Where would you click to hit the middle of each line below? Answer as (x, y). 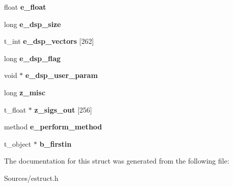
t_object (18, 143)
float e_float (25, 7)
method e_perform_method (53, 127)
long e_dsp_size (33, 24)
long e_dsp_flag (33, 58)
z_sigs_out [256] (63, 109)
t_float (15, 109)
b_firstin (55, 143)
